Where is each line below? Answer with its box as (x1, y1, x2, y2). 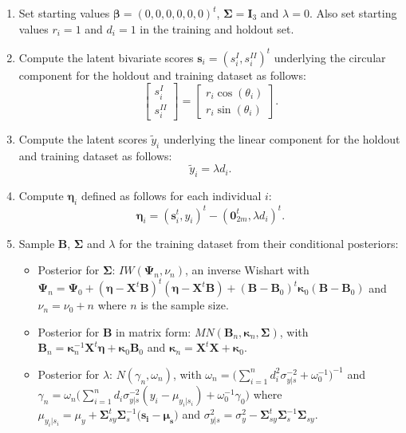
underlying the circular (274, 49, 386, 65)
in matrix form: (116, 323, 191, 340)
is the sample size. (140, 297, 229, 313)
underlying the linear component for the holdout (163, 130, 400, 147)
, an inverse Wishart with (184, 262, 309, 278)
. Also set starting (309, 5, 397, 21)
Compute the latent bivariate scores (18, 49, 194, 65)
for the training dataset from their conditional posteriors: (119, 234, 399, 251)
